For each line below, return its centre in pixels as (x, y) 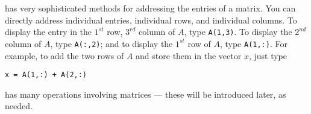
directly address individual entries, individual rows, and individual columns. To (151, 20)
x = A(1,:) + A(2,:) (46, 75)
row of (199, 43)
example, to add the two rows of (64, 55)
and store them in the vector (189, 55)
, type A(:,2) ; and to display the (112, 43)
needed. (19, 106)
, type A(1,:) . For (253, 43)
